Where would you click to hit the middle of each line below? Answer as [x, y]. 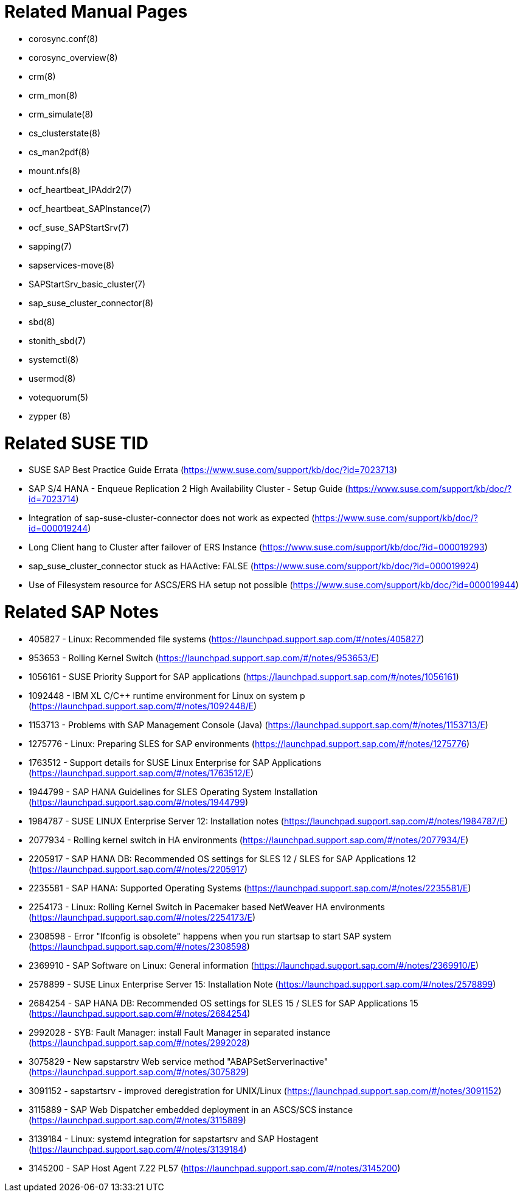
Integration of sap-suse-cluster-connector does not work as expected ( [172, 518]
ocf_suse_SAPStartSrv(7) [79, 227]
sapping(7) [50, 246]
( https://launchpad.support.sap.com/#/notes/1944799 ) [139, 802]
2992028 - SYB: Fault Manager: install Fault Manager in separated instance [180, 1032]
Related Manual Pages [96, 12]
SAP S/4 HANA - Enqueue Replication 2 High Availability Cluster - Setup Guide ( [189, 489]
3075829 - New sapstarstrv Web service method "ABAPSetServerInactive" [178, 1061]
